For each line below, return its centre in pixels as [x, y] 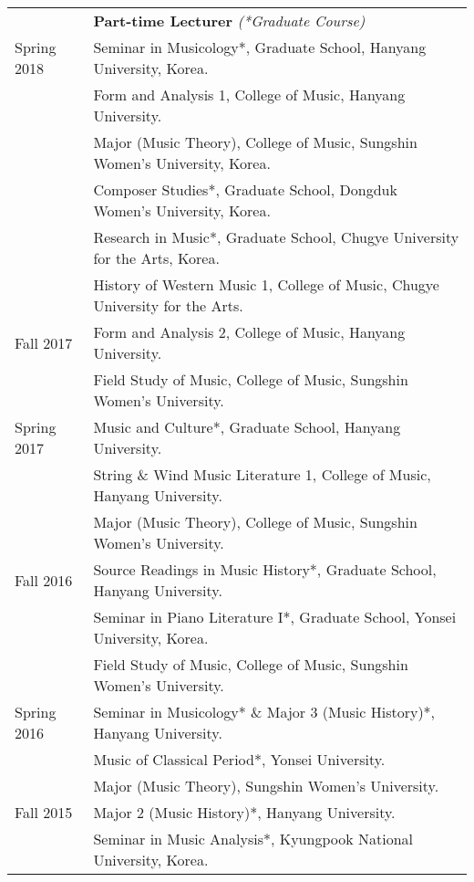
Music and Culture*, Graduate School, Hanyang [247, 427]
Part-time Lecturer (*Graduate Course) [229, 21]
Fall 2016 [44, 580]
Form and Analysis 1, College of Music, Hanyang [249, 94]
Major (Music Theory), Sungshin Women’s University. [266, 786]
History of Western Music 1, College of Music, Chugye [266, 284]
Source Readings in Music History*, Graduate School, [265, 569]
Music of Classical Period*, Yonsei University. [239, 759]
